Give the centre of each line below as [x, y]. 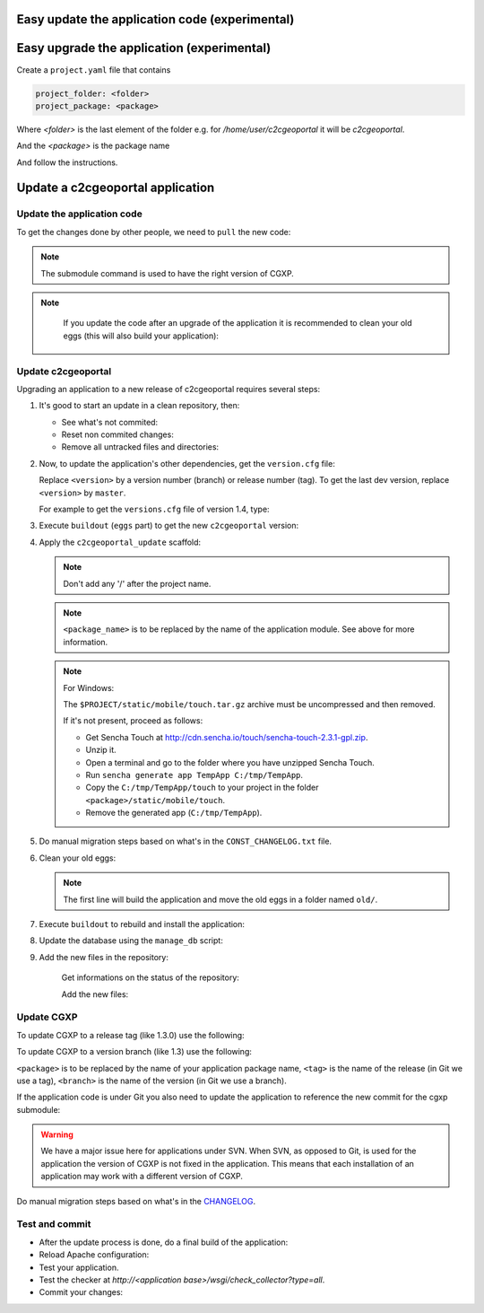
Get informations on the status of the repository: [150, 977]
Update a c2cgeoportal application [116, 188]
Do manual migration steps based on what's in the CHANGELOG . [136, 1201]
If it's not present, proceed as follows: [133, 721]
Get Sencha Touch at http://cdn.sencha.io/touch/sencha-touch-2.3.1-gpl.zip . [227, 737]
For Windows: [89, 687]
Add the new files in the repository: [104, 957]
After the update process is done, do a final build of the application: [164, 1242]
